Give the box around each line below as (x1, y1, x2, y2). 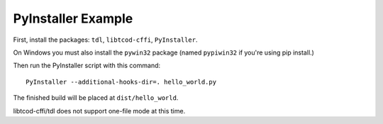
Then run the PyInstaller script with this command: (13, 61, 161, 70)
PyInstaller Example (13, 11, 133, 26)
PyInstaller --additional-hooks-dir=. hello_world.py (26, 78, 216, 86)
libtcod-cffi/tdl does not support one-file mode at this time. (13, 106, 186, 115)
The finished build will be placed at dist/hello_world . (13, 94, 179, 102)
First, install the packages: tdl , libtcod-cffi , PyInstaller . (13, 35, 198, 44)
